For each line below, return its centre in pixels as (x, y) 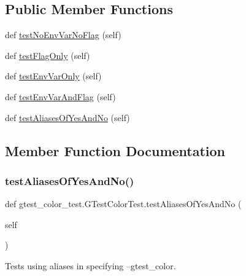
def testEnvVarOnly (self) (53, 76)
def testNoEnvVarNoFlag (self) (63, 35)
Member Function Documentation (115, 150)
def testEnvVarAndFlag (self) (60, 96)
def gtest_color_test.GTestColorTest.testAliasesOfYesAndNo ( (123, 204)
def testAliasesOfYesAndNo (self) (67, 117)
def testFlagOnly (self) (48, 55)
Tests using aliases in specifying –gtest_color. (90, 265)
